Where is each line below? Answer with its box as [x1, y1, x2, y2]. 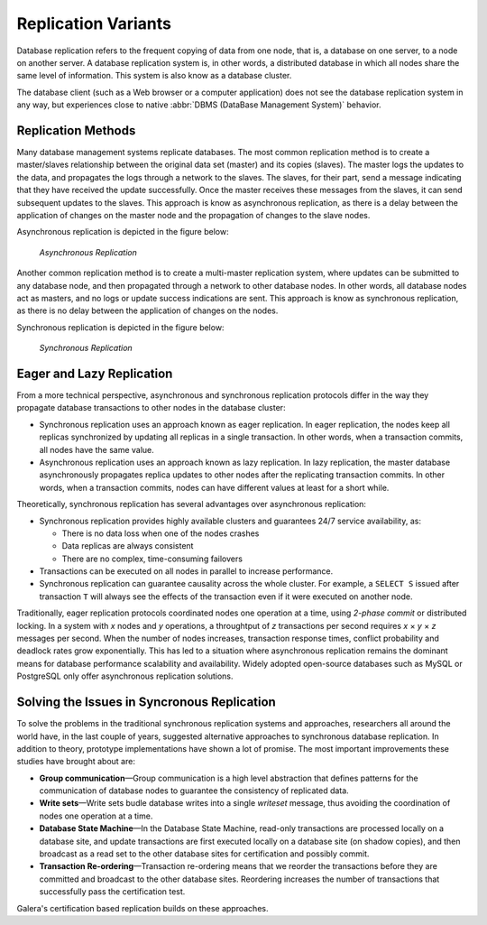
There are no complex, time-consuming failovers [61, 553, 243, 564]
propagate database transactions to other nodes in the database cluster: [16, 402, 286, 413]
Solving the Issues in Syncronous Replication [16, 695, 277, 710]
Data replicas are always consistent [61, 541, 194, 551]
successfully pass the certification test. [39, 886, 186, 897]
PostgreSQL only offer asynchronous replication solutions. [16, 671, 234, 681]
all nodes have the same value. [39, 444, 155, 455]
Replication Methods [16, 123, 136, 138]
